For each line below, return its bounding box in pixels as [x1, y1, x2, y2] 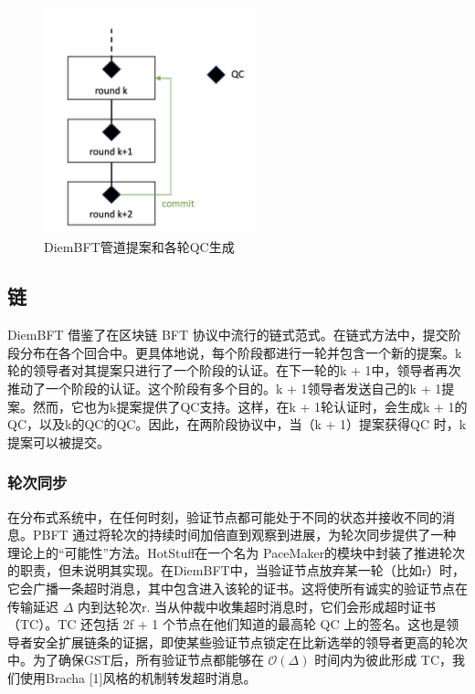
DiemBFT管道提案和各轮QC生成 [44, 237, 235, 257]
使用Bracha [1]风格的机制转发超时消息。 [19, 668, 257, 687]
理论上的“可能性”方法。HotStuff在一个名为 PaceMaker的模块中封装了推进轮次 [7, 542, 466, 562]
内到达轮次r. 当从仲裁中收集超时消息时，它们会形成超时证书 [78, 596, 437, 615]
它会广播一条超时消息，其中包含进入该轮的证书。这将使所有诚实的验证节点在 [7, 579, 468, 598]
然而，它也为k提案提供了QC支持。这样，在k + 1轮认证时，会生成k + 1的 [32, 396, 468, 415]
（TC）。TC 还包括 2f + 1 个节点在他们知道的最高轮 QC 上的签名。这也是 [7, 615, 447, 634]
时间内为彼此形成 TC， [314, 650, 453, 669]
